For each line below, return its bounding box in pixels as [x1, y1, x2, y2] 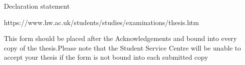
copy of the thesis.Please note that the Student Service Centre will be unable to [4, 42, 241, 52]
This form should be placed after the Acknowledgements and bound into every [4, 33, 237, 43]
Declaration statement [4, 1, 70, 11]
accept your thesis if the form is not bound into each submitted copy [4, 52, 208, 62]
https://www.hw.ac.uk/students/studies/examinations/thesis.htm [4, 17, 199, 27]
